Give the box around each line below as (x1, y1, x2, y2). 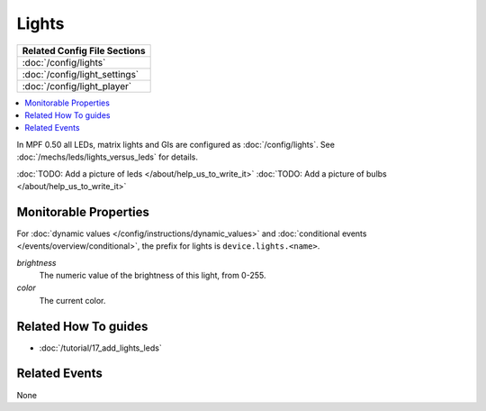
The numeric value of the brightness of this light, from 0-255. (39, 269, 266, 280)
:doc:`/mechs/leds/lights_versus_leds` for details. (16, 151, 198, 162)
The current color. (39, 295, 106, 306)
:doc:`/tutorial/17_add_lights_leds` (39, 342, 162, 353)
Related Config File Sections (22, 44, 146, 57)
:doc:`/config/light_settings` (22, 68, 139, 80)
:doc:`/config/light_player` (22, 79, 132, 92)
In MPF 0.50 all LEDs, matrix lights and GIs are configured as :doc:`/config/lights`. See (16, 139, 335, 150)
